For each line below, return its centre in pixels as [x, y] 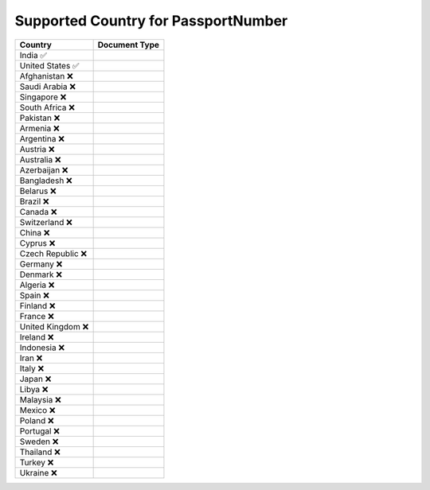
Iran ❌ [31, 358]
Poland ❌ [37, 420]
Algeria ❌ [37, 285]
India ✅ [33, 55]
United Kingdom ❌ [54, 326]
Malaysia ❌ [40, 399]
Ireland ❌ [37, 336]
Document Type [128, 45]
